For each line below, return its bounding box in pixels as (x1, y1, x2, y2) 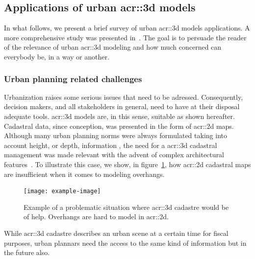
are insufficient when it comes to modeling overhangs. (4, 169, 165, 179)
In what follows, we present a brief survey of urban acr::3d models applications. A (4, 23, 250, 33)
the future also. (4, 247, 50, 258)
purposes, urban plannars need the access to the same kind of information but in (4, 237, 247, 248)
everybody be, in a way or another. (4, 51, 109, 61)
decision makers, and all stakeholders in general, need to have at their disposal (4, 101, 240, 112)
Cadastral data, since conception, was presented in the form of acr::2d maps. (4, 120, 234, 131)
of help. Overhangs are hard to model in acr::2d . (24, 211, 169, 222)
